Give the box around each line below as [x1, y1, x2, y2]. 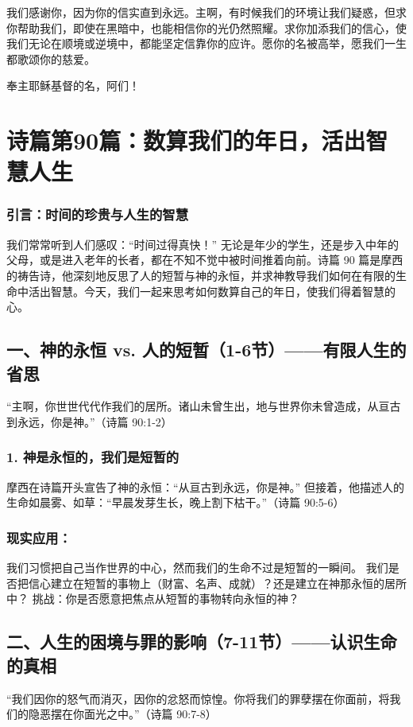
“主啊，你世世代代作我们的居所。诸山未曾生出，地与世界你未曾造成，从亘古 [6, 398, 401, 414]
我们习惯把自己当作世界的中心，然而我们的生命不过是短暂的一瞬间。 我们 [6, 559, 388, 576]
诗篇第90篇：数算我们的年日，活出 [6, 124, 366, 157]
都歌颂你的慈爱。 [6, 50, 95, 67]
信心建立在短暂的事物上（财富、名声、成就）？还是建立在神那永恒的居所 [28, 574, 407, 591]
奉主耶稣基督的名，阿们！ [6, 77, 140, 94]
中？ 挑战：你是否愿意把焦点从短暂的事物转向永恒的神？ [6, 590, 299, 607]
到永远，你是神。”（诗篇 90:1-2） [6, 413, 172, 430]
